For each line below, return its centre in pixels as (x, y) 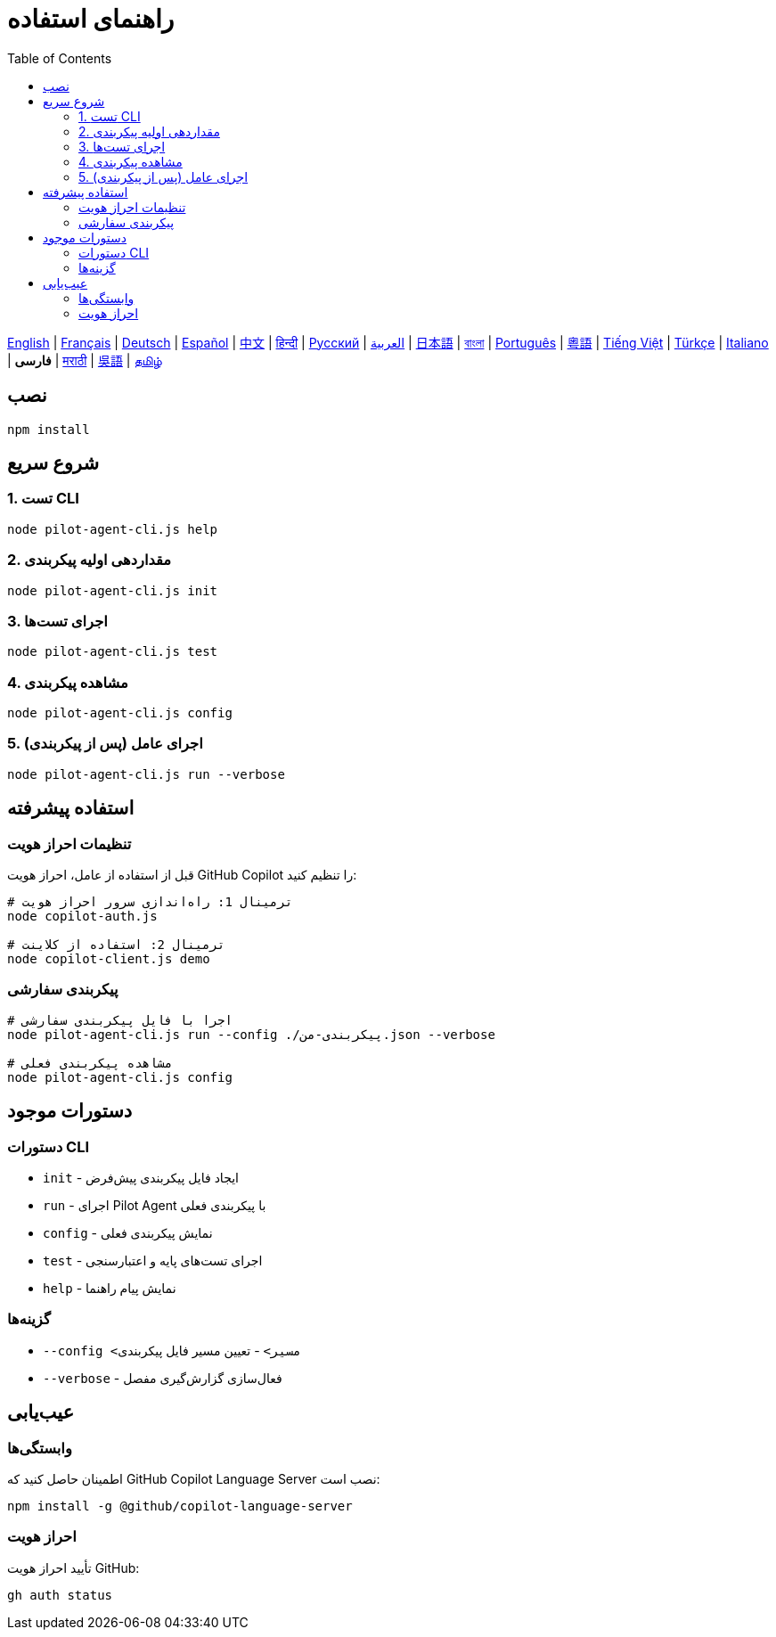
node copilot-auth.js (82, 917)
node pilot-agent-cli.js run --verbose (146, 774)
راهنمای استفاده (91, 19)
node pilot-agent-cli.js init (113, 590)
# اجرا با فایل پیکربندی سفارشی (120, 1020)
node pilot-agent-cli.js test (113, 652)
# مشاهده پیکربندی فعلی (90, 1063)
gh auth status (60, 1595)
